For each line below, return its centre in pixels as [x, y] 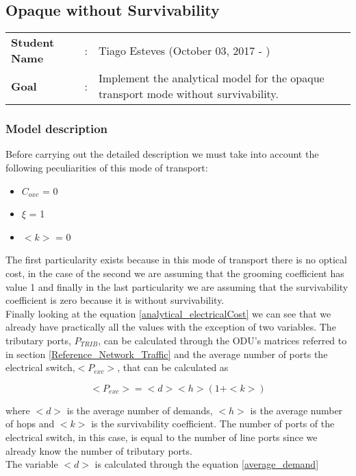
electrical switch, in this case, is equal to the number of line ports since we [162, 437]
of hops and [30, 424]
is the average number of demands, [140, 410]
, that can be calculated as [173, 367]
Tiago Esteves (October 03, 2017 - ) [184, 50]
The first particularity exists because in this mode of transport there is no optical [176, 260]
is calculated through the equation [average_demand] [207, 464]
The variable [32, 464]
